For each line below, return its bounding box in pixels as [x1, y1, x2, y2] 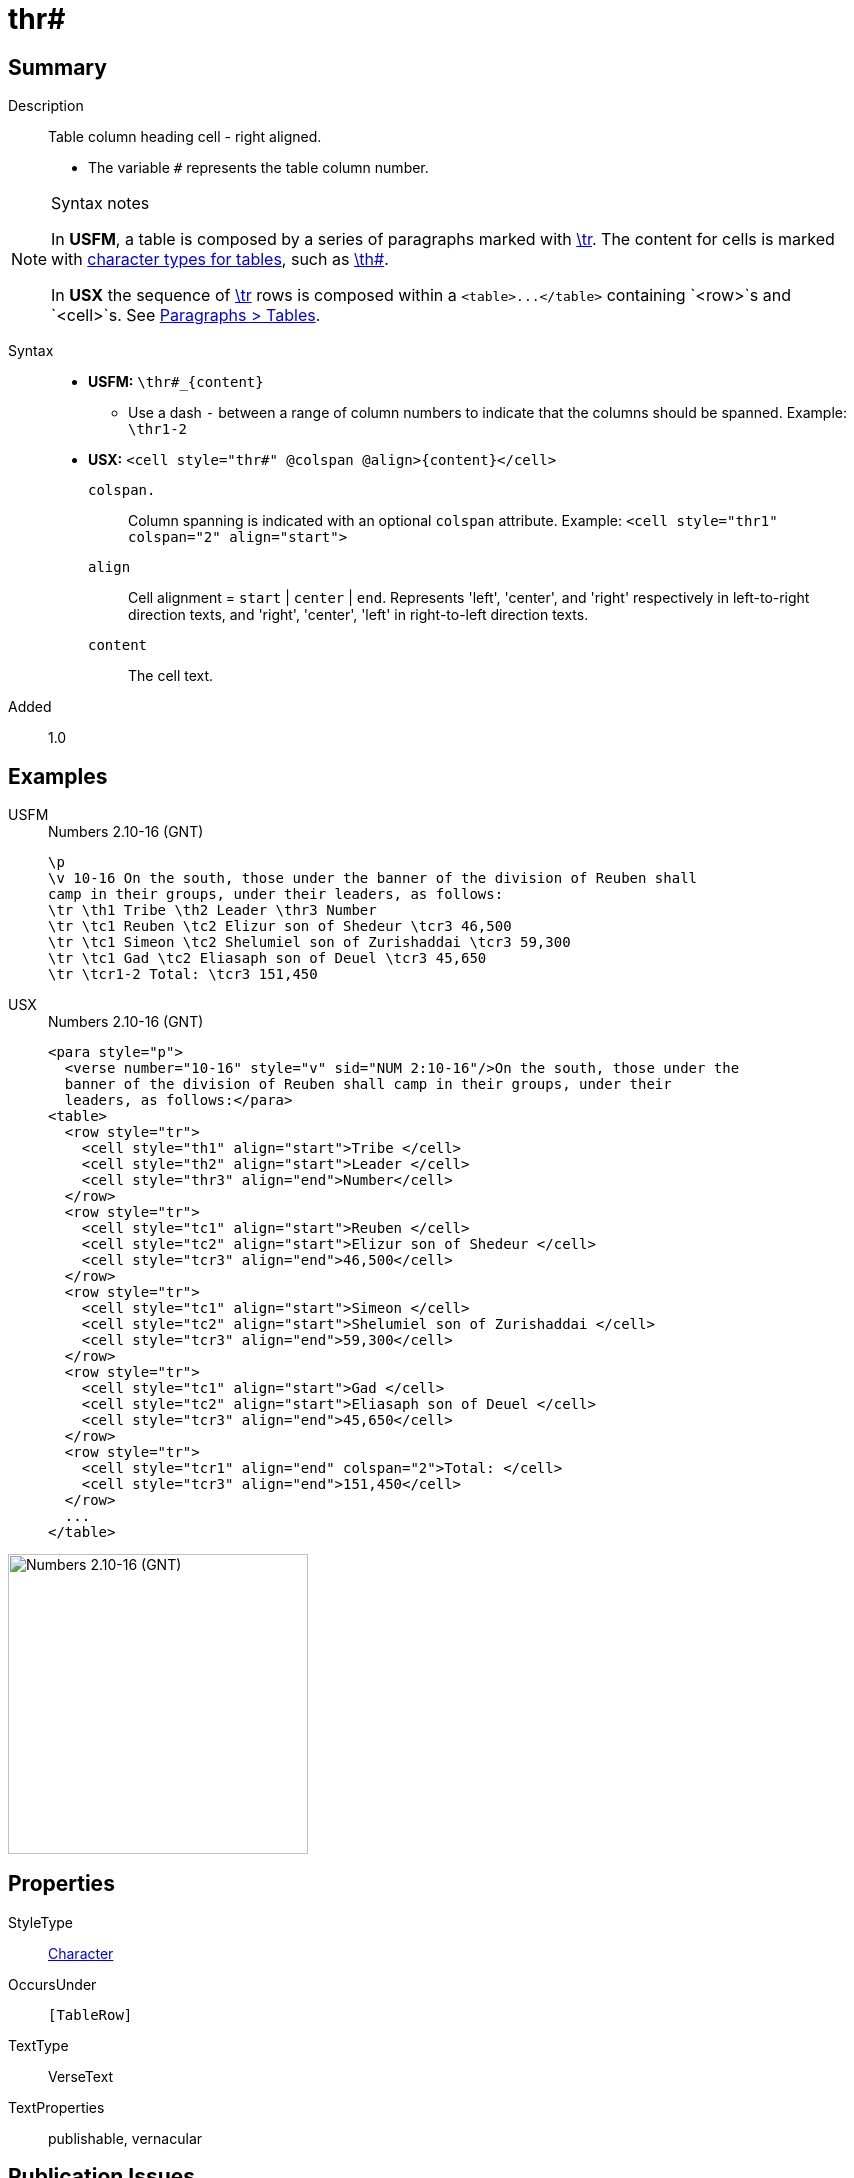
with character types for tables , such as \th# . [51, 249, 389, 270]
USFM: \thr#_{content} [88, 373, 264, 391]
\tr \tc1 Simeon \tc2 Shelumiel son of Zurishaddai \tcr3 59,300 [48, 934, 571, 951]
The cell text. [128, 667, 214, 685]
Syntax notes [51, 193, 150, 214]
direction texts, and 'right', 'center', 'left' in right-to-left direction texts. [128, 606, 589, 624]
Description [8, 97, 84, 115]
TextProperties [8, 2098, 105, 2116]
